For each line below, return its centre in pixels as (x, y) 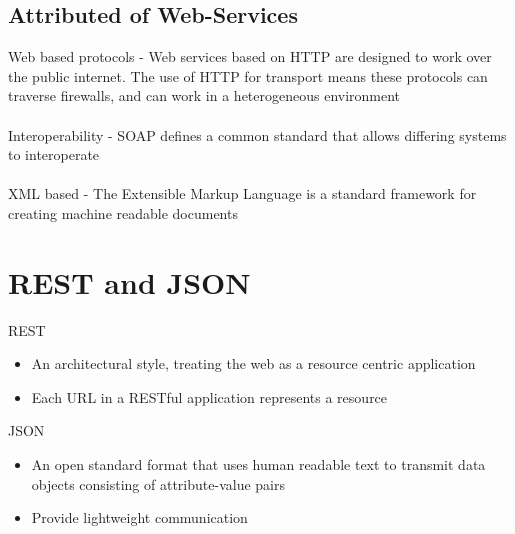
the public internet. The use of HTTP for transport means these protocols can (248, 75)
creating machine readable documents (123, 212)
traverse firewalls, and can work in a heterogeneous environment (204, 95)
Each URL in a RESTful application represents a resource (209, 396)
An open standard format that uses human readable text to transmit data (258, 464)
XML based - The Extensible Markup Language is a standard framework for (242, 193)
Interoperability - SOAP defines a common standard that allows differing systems (257, 134)
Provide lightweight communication (139, 517)
